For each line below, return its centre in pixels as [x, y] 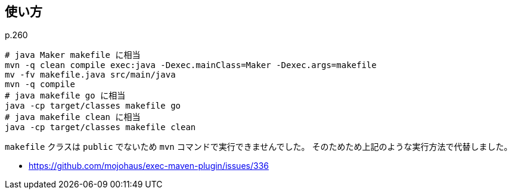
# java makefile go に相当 [65, 96]
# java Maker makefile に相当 [73, 55]
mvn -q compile [40, 84]
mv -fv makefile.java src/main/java [90, 75]
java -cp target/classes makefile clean [100, 127]
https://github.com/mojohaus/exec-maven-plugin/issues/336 [149, 166]
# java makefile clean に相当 [73, 117]
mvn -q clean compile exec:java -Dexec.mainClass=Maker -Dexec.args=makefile [191, 65]
